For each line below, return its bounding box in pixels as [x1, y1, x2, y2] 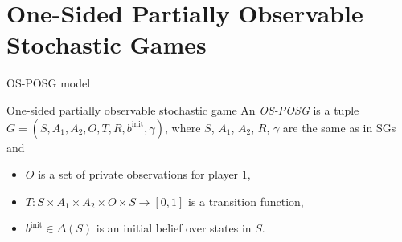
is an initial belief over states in [96, 220, 252, 236]
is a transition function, [188, 192, 304, 209]
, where [165, 119, 201, 135]
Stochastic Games [6, 28, 207, 61]
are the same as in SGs [282, 119, 396, 135]
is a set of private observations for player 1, [38, 166, 251, 183]
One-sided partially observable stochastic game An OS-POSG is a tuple [6, 101, 359, 118]
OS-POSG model [6, 75, 91, 91]
